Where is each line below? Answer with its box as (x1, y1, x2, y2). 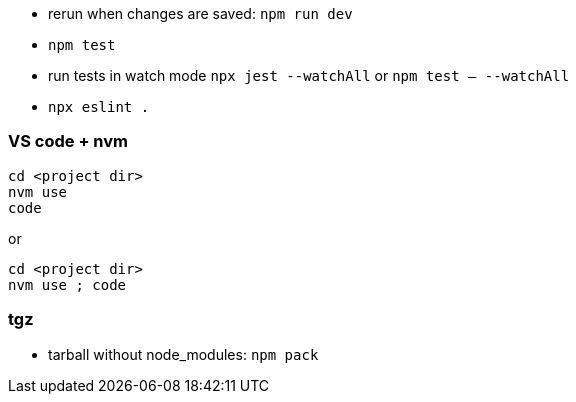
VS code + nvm (8, 131, 129, 152)
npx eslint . (48, 99, 150, 115)
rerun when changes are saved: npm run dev (48, 5, 353, 22)
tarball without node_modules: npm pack (48, 345, 319, 363)
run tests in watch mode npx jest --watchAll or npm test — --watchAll (48, 67, 570, 84)
